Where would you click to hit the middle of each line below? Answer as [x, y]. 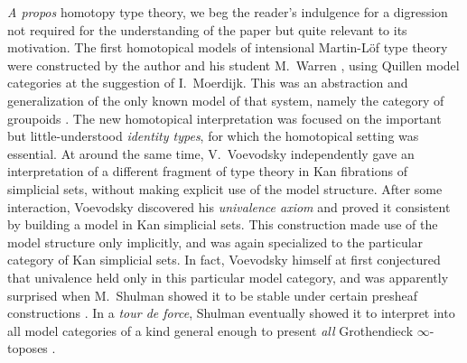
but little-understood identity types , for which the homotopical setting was [213, 136]
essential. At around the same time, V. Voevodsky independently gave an [211, 153]
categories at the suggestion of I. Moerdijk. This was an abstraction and [208, 83]
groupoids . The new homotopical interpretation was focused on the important [224, 118]
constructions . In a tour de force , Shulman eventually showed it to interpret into [231, 313]
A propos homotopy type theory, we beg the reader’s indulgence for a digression [228, 12]
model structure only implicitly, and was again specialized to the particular [215, 242]
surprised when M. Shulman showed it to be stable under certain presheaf [213, 295]
